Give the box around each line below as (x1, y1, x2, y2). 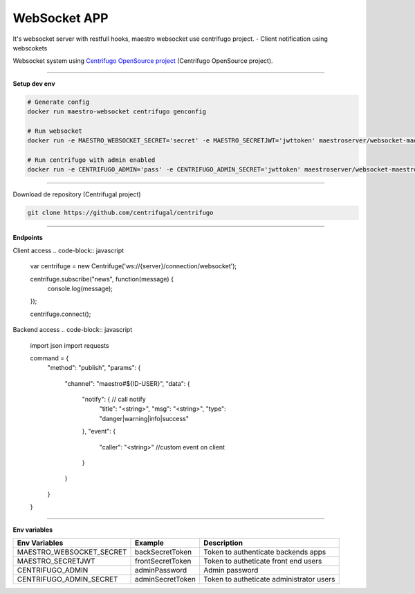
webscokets (12, 44, 48, 52)
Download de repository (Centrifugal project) (12, 190, 141, 198)
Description (203, 538, 243, 548)
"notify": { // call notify (82, 395, 147, 404)
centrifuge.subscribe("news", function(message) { (30, 275, 174, 283)
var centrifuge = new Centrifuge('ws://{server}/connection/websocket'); (30, 262, 237, 270)
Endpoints (12, 234, 43, 242)
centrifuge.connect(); (30, 310, 91, 318)
